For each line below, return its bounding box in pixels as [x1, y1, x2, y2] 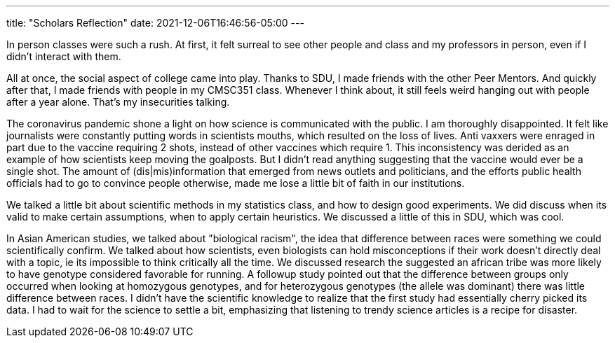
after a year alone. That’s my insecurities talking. [6, 96, 230, 108]
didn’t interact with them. [6, 50, 121, 62]
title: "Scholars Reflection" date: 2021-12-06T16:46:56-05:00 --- [6, 17, 304, 29]
